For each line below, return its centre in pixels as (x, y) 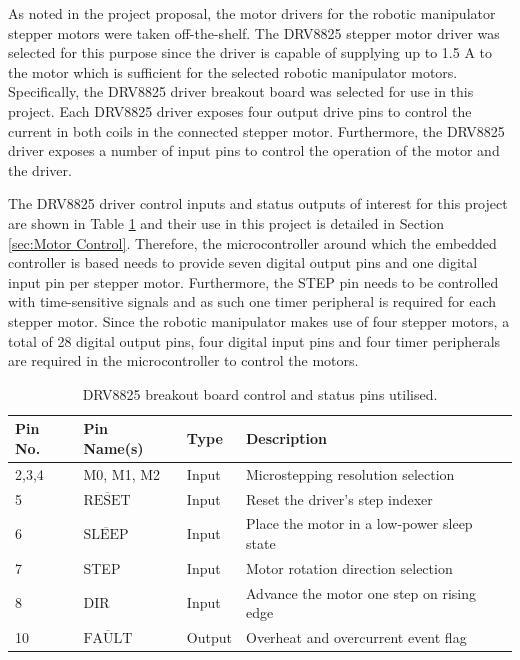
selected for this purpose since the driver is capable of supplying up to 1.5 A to (250, 52)
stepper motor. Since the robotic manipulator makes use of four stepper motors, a (259, 320)
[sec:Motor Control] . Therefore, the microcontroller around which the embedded (252, 242)
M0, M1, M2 (122, 473)
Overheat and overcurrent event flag (356, 637)
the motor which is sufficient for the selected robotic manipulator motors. (233, 71)
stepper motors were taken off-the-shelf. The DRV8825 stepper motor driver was (254, 32)
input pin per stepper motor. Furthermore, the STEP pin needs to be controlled (253, 281)
